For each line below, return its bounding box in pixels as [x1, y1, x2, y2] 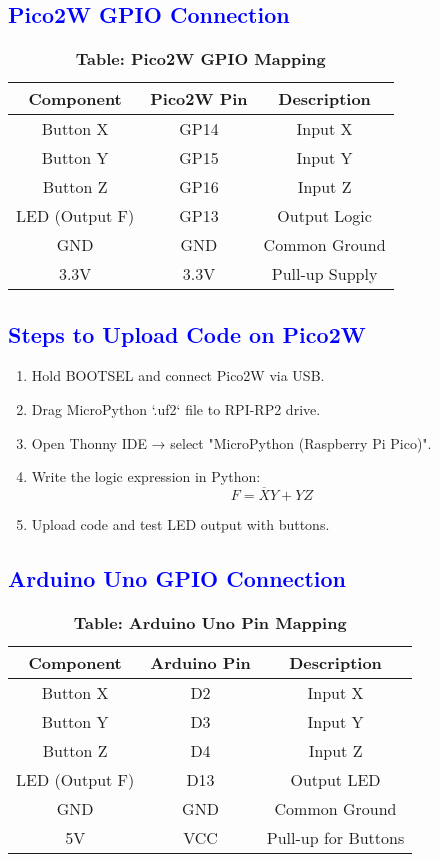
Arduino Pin [150, 650, 251, 674]
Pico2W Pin [150, 87, 248, 111]
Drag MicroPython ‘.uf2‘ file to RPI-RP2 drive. [31, 399, 321, 419]
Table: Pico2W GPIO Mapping [75, 47, 326, 71]
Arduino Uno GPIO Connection [8, 562, 346, 593]
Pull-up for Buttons [266, 825, 405, 849]
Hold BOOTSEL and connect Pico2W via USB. [31, 365, 325, 386]
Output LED [290, 767, 381, 791]
